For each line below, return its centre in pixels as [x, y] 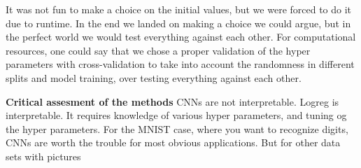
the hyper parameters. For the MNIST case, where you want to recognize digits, [177, 128]
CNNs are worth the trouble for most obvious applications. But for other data [173, 142]
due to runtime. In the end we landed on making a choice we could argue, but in [178, 23]
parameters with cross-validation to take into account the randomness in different [180, 64]
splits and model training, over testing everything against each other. [154, 77]
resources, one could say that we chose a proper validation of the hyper [158, 50]
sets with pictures [43, 156]
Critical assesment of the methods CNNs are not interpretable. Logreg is [172, 101]
